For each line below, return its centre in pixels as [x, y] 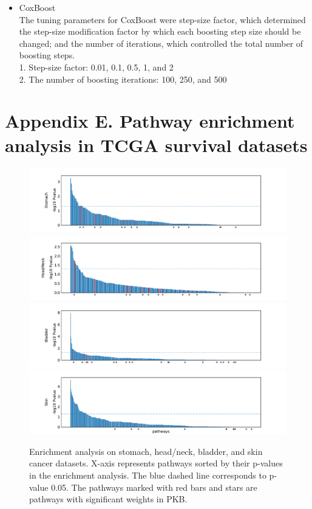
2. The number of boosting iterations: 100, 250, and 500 [123, 79]
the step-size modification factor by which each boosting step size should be [160, 31]
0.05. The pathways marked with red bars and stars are [154, 487]
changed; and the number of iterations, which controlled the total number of [161, 43]
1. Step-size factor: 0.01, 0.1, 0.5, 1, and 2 [96, 67]
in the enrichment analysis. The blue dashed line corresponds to [148, 475]
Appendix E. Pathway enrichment [150, 121]
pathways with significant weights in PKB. [108, 499]
